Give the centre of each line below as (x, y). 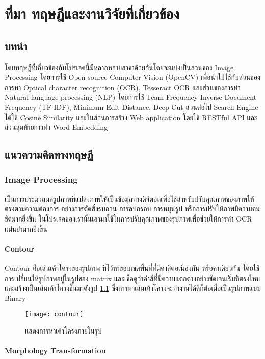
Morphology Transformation (55, 351)
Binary (15, 298)
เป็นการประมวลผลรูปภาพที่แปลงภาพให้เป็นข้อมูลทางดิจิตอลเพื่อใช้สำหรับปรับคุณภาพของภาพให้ (129, 198)
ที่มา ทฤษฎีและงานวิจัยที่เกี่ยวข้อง (92, 13)
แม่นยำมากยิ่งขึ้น (26, 228)
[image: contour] (54, 314)
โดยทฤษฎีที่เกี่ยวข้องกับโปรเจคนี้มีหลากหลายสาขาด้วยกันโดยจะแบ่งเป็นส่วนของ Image (119, 67)
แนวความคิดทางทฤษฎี (49, 155)
